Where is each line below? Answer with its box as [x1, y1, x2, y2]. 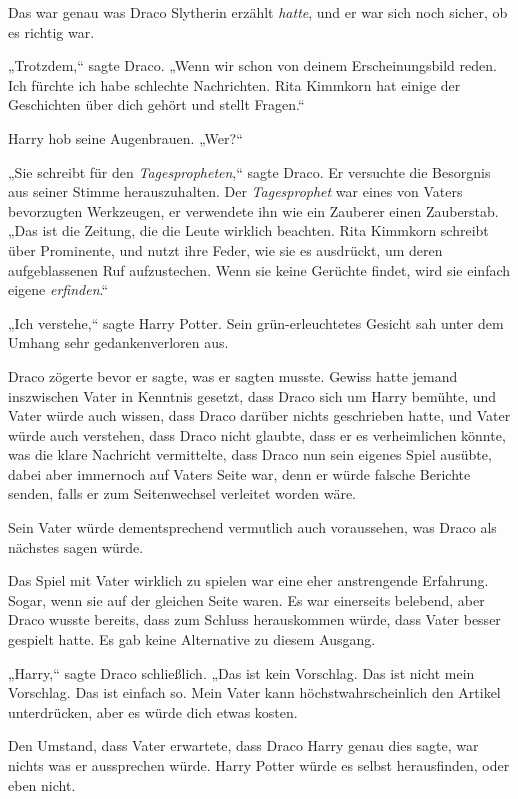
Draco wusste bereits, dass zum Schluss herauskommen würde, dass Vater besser [8, 609, 501, 630]
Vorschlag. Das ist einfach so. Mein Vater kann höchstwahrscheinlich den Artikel [8, 682, 501, 703]
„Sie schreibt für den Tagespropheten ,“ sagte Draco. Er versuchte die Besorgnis [8, 161, 491, 182]
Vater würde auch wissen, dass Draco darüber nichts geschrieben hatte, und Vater [8, 405, 511, 426]
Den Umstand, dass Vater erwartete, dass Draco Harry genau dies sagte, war [8, 735, 479, 756]
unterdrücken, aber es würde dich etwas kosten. [8, 701, 298, 722]
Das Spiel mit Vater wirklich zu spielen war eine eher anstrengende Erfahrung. [8, 570, 489, 591]
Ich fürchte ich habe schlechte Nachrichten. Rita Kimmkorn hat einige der [8, 74, 461, 95]
